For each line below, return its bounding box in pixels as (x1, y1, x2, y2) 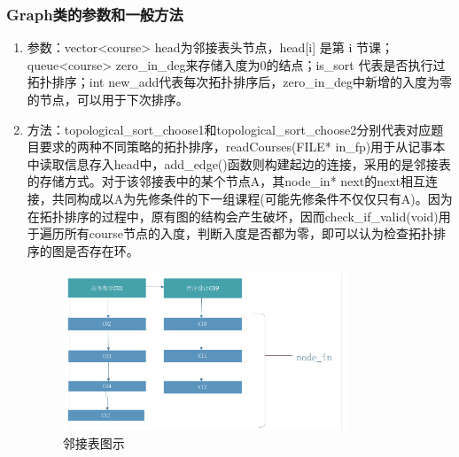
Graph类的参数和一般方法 (6, 3, 183, 25)
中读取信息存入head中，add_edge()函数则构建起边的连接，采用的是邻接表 (27, 154, 451, 173)
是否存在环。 (64, 241, 139, 259)
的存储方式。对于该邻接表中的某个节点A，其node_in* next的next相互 (27, 172, 425, 190)
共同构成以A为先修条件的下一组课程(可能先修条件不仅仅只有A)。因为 (51, 189, 453, 207)
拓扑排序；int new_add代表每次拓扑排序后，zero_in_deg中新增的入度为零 (27, 73, 452, 91)
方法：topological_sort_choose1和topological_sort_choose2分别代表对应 (27, 120, 432, 138)
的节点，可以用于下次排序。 (27, 90, 189, 108)
